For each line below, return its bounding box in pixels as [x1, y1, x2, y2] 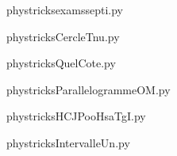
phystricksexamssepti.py [6, 2, 123, 17]
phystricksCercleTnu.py [6, 28, 120, 44]
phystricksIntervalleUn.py [6, 134, 130, 150]
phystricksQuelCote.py [6, 55, 116, 71]
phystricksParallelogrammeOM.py [6, 81, 171, 97]
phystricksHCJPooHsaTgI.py [6, 108, 146, 124]
